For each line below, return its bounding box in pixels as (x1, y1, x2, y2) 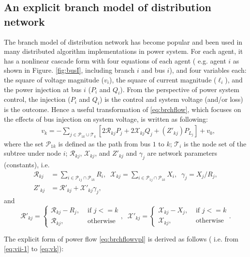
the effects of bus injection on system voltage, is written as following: (4, 113, 208, 124)
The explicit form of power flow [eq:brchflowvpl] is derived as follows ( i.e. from (4, 233, 238, 243)
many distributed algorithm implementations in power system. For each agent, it (4, 46, 243, 56)
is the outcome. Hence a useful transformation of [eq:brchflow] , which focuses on (4, 104, 241, 114)
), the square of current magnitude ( (109, 74, 217, 84)
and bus (141, 65, 165, 75)
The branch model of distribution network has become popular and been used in (4, 36, 243, 47)
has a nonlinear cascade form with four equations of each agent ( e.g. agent (4, 55, 226, 65)
